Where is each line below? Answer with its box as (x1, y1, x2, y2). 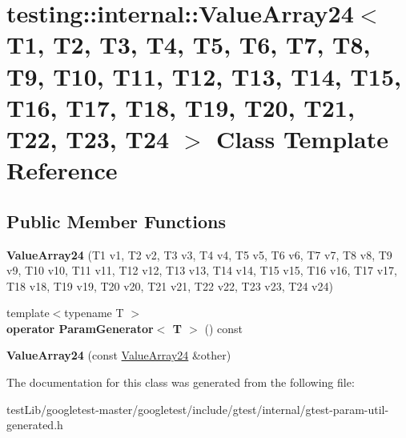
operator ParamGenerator (6, 319, 154, 336)
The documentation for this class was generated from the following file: (6, 374, 355, 391)
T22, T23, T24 (6, 122, 170, 155)
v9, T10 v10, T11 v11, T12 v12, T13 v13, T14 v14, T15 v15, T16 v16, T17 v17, (6, 262, 398, 279)
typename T (64, 304, 124, 321)
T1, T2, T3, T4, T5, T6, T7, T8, (6, 28, 371, 61)
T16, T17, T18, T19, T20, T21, (6, 90, 355, 123)
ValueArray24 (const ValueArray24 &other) (6, 347, 231, 364)
